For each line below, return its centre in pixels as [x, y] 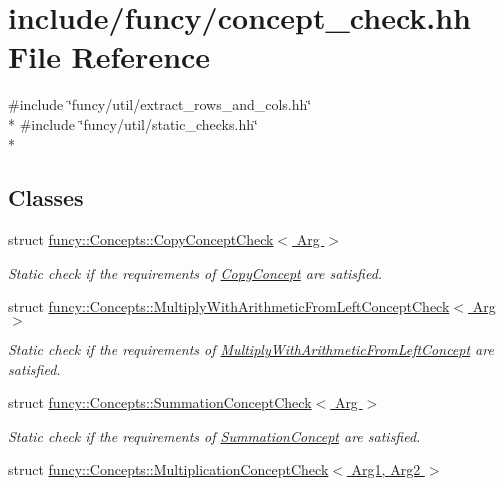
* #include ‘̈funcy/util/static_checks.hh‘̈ [133, 123]
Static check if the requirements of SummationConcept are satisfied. [214, 435]
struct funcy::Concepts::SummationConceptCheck [160, 402]
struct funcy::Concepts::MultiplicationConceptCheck [168, 469]
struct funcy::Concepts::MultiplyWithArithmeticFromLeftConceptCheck [229, 306]
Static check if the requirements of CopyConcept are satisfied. [195, 272]
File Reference [109, 56]
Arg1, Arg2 [386, 469]
